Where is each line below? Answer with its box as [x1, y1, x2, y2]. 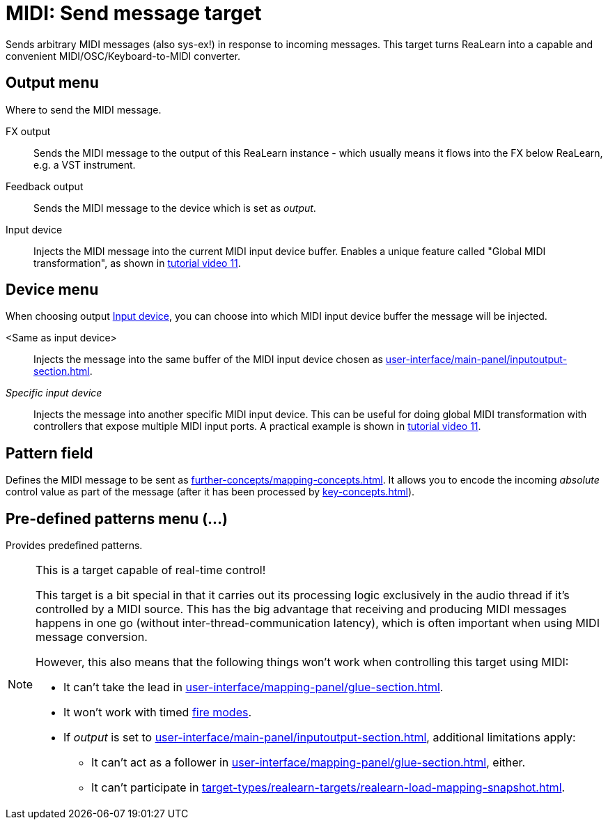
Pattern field [6, 444, 93, 462]
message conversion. [36, 630, 148, 645]
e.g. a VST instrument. [33, 158, 136, 171]
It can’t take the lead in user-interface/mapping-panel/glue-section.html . [63, 680, 444, 695]
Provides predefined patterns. [6, 539, 143, 552]
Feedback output [6, 180, 84, 192]
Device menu [6, 281, 99, 299]
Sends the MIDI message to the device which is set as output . [33, 201, 316, 214]
